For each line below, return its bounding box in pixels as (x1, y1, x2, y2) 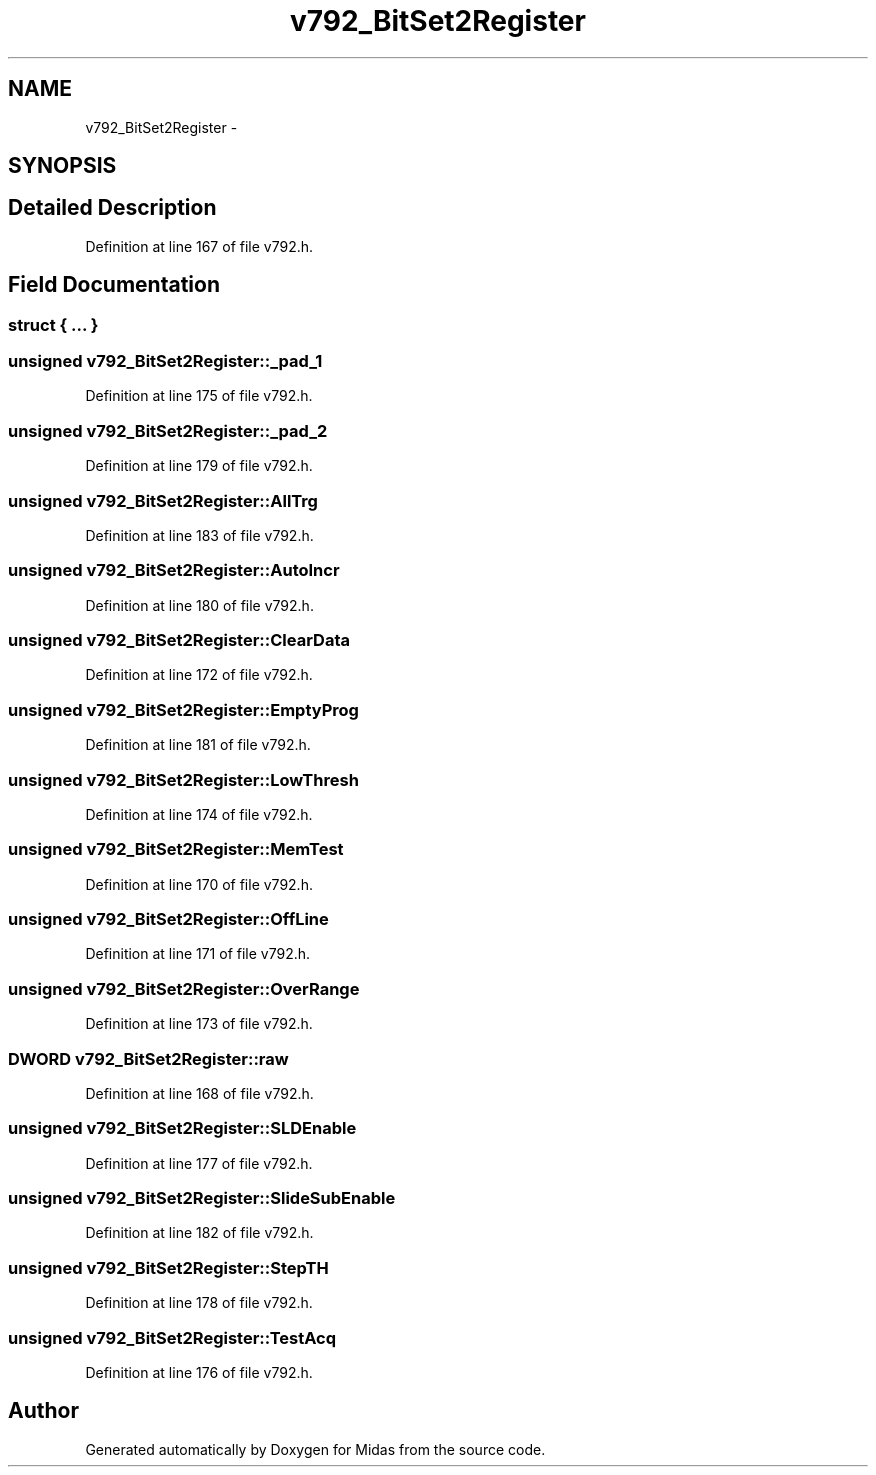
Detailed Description (8, 195, 217, 221)
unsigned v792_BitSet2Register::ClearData (8, 630, 350, 651)
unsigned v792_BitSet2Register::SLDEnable (8, 1118, 357, 1139)
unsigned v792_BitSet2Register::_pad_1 (8, 351, 323, 372)
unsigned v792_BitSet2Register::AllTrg (8, 490, 318, 511)
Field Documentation (8, 272, 220, 298)
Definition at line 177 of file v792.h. (85, 1154, 313, 1172)
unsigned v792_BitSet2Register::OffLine (8, 909, 329, 930)
